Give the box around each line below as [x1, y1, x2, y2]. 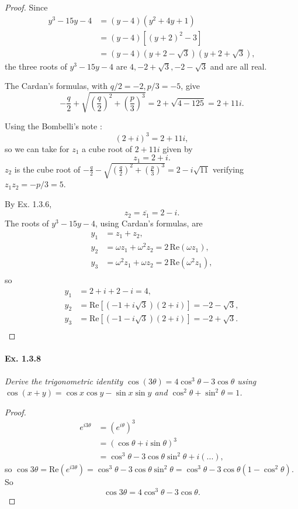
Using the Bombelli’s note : [5, 120, 102, 132]
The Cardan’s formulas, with [5, 80, 108, 92]
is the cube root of [14, 163, 81, 175]
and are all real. [210, 60, 267, 72]
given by [162, 142, 193, 154]
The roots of [5, 216, 49, 229]
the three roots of [5, 60, 67, 72]
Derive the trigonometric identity [5, 374, 123, 387]
